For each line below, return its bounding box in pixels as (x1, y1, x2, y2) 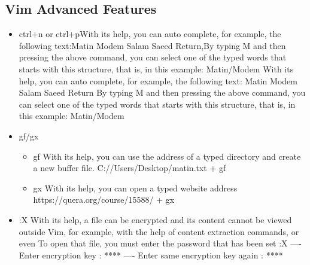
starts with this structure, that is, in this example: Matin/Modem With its (19, 62, 294, 75)
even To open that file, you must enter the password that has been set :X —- (19, 237, 302, 249)
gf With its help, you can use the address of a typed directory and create (33, 150, 301, 162)
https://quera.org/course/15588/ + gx (33, 193, 175, 206)
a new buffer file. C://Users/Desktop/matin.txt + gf (33, 162, 226, 174)
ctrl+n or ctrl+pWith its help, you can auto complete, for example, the (19, 28, 281, 40)
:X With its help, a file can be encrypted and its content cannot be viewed (19, 213, 292, 226)
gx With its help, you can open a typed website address (33, 181, 238, 194)
